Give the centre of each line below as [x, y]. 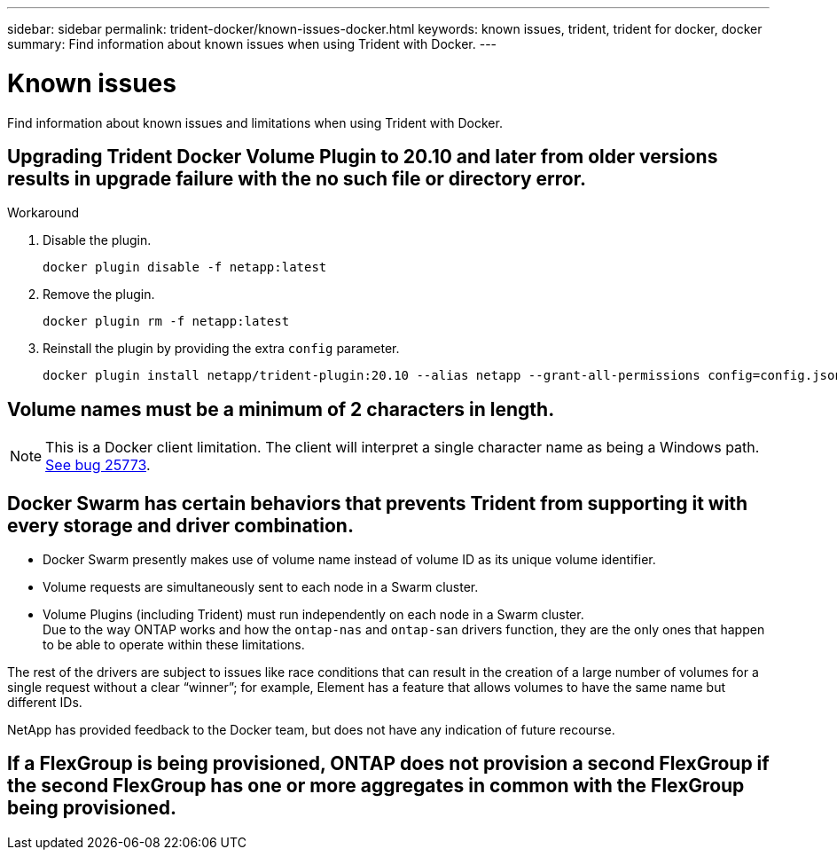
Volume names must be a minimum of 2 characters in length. [281, 409]
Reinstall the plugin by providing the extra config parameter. [221, 349]
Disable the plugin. [97, 240]
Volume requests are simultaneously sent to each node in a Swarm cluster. [261, 587]
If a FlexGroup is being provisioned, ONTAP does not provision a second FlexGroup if [388, 764]
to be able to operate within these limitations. [174, 645]
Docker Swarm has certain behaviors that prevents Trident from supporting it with [378, 503]
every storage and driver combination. [180, 525]
